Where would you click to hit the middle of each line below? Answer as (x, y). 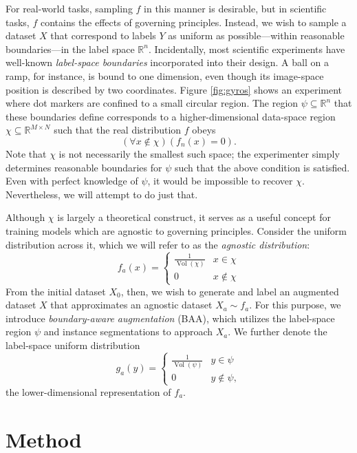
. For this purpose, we (295, 305)
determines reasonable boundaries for (84, 167)
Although (25, 217)
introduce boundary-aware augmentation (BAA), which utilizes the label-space (170, 318)
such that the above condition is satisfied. (262, 167)
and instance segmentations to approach (128, 331)
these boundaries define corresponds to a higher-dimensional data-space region (171, 116)
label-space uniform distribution (73, 345)
